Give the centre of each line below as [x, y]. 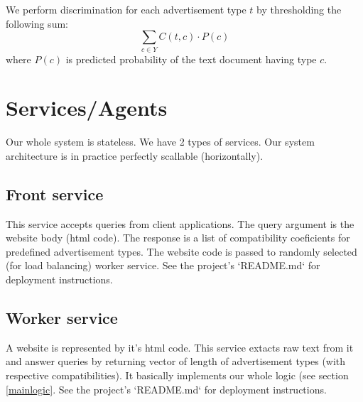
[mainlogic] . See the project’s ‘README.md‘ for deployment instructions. [166, 389]
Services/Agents [87, 108]
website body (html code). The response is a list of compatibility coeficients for [178, 238]
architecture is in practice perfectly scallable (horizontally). [135, 155]
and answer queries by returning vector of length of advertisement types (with [176, 361]
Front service [55, 194]
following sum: [37, 23]
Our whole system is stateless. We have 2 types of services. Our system [160, 142]
